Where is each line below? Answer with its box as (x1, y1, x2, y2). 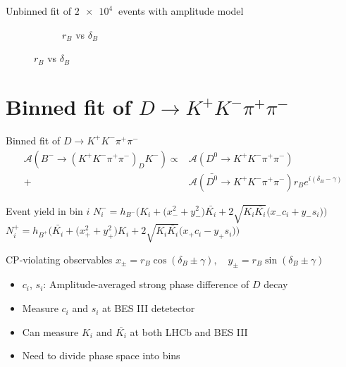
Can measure (22, 324, 79, 339)
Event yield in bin (6, 203, 83, 218)
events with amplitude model (118, 4, 244, 18)
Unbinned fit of (6, 4, 71, 18)
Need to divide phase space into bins (22, 348, 180, 363)
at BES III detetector (102, 301, 195, 316)
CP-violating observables (6, 251, 113, 266)
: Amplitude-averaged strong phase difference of (43, 277, 249, 292)
